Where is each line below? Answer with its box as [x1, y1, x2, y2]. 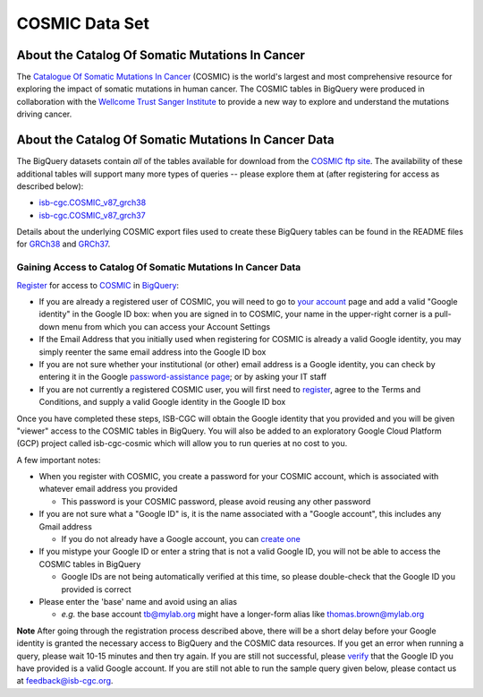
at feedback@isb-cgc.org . [16, 675, 114, 686]
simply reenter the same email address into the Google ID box [38, 346, 267, 357]
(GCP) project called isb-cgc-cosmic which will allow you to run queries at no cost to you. [16, 438, 348, 449]
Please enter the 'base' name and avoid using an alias [38, 597, 237, 607]
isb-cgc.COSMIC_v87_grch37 [38, 210, 147, 220]
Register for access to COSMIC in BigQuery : [16, 280, 179, 290]
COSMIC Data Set [16, 13, 149, 33]
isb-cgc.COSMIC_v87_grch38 [38, 197, 147, 208]
